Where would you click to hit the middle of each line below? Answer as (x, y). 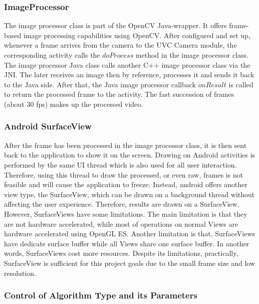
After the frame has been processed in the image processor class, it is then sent (125, 145)
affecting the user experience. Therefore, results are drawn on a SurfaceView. (122, 204)
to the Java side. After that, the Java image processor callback (100, 84)
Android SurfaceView (48, 126)
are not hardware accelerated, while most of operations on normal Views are (121, 223)
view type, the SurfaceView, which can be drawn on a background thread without (129, 194)
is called (241, 84)
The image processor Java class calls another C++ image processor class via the (127, 64)
